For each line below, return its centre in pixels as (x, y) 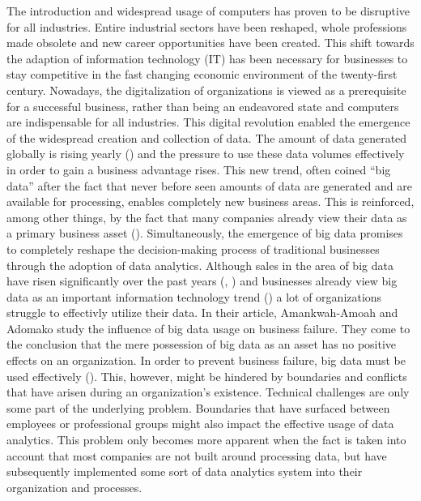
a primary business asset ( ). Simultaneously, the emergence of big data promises (205, 233)
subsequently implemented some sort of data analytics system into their (185, 471)
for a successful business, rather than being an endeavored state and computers (203, 106)
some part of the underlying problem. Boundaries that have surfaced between (198, 407)
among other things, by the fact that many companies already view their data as (207, 217)
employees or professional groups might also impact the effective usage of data (200, 424)
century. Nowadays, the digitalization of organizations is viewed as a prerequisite (206, 90)
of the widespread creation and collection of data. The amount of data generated (207, 137)
